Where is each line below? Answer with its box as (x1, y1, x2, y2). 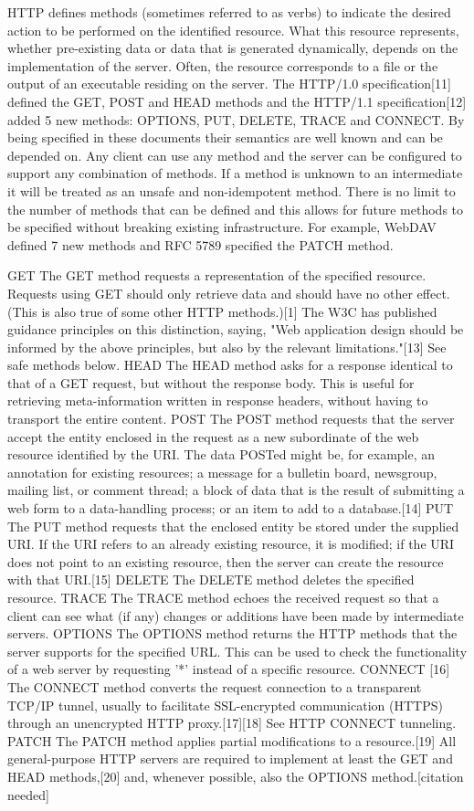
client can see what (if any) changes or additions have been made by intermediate (7, 606, 464, 625)
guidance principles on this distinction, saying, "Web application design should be (7, 320, 464, 339)
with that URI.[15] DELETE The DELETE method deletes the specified (7, 570, 415, 589)
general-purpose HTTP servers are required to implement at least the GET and (7, 749, 453, 768)
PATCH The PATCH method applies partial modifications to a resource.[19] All (7, 731, 457, 750)
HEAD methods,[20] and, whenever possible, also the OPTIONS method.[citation (7, 766, 464, 785)
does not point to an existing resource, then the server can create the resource (7, 552, 444, 571)
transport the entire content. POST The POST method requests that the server (7, 409, 455, 428)
